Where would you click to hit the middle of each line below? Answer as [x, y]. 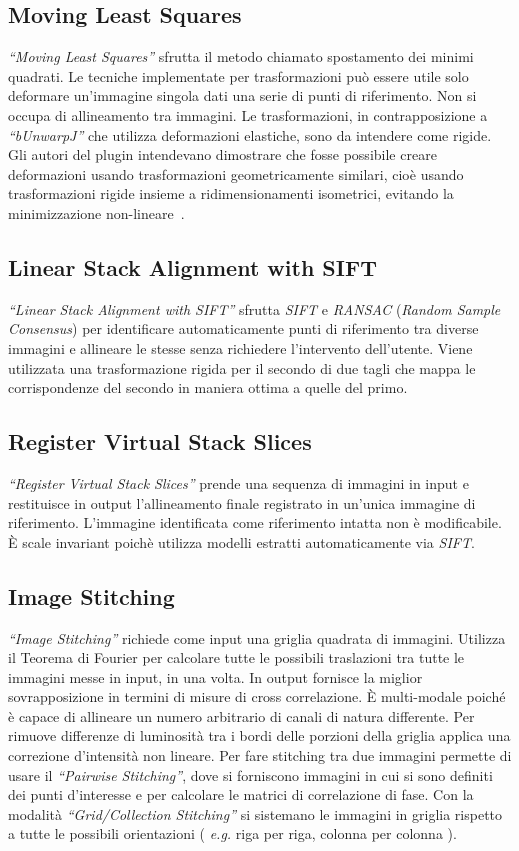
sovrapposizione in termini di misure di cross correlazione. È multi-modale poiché [257, 696]
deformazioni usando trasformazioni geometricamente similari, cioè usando [236, 173]
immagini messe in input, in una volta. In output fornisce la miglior [215, 676]
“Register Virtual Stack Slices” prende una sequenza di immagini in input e [238, 482]
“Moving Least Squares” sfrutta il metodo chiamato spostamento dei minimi [241, 56]
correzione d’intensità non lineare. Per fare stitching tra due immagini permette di [260, 755]
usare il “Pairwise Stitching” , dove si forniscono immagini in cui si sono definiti [250, 774]
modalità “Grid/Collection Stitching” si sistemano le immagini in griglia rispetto [255, 813]
